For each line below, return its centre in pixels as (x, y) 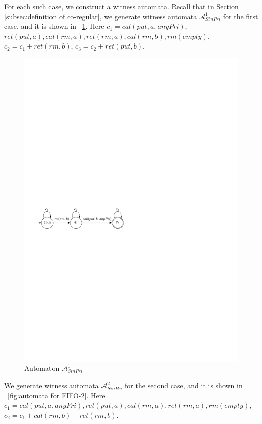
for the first (241, 16)
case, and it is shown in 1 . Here (54, 26)
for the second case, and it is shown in (184, 385)
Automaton (42, 368)
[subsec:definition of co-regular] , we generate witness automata (101, 16)
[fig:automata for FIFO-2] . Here (57, 395)
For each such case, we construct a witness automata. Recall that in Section (121, 6)
